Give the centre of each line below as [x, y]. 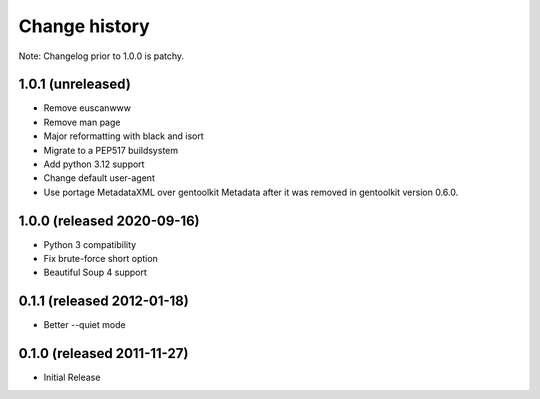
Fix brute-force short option [101, 259]
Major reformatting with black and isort [123, 136]
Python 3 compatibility [90, 244]
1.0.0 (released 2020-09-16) [109, 220]
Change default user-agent [99, 178]
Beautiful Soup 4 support [95, 272]
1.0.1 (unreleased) [75, 84]
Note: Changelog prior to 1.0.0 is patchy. [101, 56]
